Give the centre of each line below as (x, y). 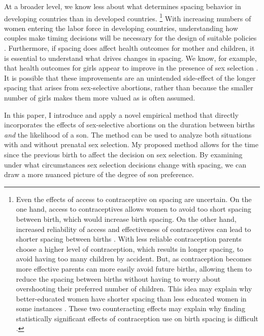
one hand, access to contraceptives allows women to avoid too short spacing (134, 209)
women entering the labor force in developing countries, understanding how (121, 28)
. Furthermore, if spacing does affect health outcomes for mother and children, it (129, 48)
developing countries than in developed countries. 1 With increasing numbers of (128, 17)
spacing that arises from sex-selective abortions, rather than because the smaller (129, 88)
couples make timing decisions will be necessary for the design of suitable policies (130, 38)
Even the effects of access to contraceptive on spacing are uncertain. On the (134, 199)
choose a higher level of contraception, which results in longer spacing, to (130, 248)
